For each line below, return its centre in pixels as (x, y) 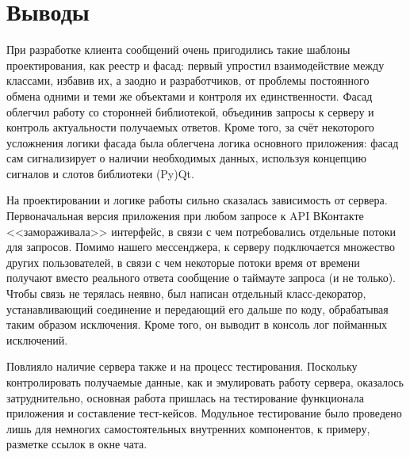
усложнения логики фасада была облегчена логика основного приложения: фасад (203, 142)
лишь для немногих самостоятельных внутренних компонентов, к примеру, (188, 428)
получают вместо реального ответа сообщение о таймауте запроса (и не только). (201, 278)
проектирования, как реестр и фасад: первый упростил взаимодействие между (195, 65)
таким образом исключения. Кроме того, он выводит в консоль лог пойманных (197, 324)
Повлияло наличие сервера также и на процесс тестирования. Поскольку (182, 366)
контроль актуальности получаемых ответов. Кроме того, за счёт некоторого (190, 127)
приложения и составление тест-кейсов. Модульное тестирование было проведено (204, 413)
